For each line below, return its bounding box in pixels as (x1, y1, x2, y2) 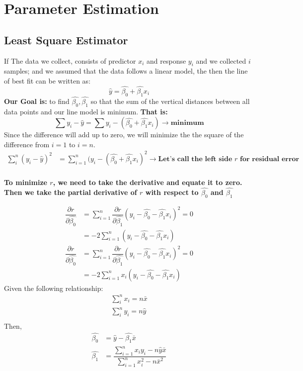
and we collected (196, 55, 246, 66)
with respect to (145, 186, 199, 197)
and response (147, 55, 186, 66)
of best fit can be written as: (4, 75, 91, 86)
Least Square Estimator (4, 32, 128, 47)
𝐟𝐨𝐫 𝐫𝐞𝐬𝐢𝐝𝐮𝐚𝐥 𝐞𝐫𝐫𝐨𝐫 (240, 155, 300, 163)
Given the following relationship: (4, 282, 103, 293)
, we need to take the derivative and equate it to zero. (53, 177, 242, 187)
